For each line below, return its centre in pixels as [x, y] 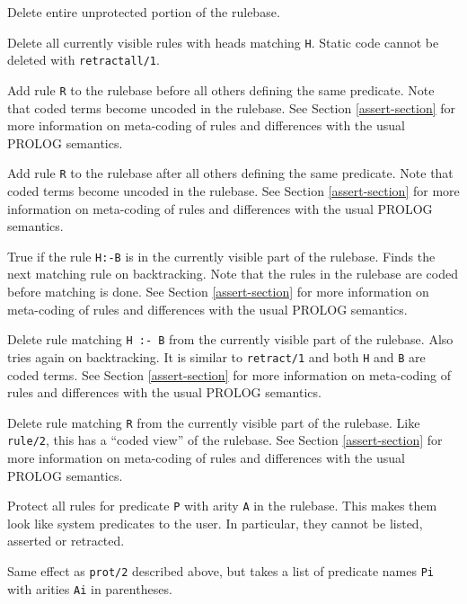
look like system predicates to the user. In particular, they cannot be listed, [215, 523]
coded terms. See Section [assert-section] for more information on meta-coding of [229, 374]
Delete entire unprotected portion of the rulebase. [144, 12]
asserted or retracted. [66, 541]
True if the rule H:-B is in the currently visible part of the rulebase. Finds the [221, 256]
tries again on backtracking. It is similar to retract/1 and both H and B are [216, 356]
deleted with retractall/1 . [84, 60]
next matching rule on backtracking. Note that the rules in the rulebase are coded [233, 274]
